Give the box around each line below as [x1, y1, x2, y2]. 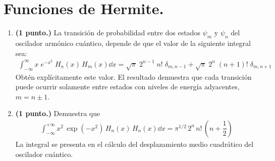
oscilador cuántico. [15, 148, 73, 159]
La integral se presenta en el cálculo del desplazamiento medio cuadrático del [15, 138, 254, 149]
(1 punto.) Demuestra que [15, 108, 100, 119]
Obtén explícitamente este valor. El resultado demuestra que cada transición [15, 71, 252, 82]
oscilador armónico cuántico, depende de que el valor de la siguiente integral [15, 37, 251, 48]
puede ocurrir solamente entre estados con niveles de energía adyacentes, [15, 81, 240, 92]
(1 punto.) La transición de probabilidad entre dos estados [15, 27, 200, 38]
